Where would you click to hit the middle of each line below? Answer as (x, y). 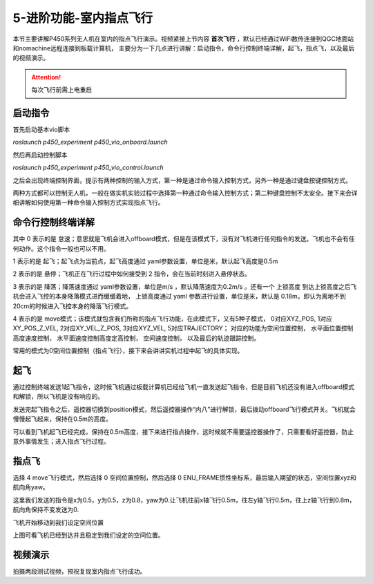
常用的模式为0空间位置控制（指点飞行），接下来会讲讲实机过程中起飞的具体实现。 (128, 351)
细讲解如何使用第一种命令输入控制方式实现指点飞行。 (88, 202)
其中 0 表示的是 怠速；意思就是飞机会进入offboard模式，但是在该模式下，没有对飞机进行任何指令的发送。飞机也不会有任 (184, 239)
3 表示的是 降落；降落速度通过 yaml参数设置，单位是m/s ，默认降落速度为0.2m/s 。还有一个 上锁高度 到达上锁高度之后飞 (185, 286)
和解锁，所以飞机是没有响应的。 (58, 397)
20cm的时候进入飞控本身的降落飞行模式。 (73, 306)
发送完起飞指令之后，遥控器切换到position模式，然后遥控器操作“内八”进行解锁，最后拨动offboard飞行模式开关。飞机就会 (184, 409)
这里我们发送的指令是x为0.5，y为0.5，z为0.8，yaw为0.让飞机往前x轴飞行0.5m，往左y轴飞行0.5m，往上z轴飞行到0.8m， (184, 500)
